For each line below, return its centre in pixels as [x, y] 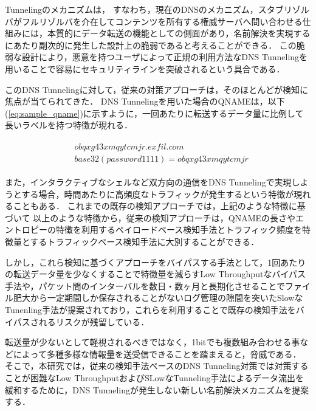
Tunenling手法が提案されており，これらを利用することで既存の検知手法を [150, 309]
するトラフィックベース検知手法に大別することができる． [145, 241]
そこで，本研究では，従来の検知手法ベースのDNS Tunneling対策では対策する [157, 366]
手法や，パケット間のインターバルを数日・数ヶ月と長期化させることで [145, 285]
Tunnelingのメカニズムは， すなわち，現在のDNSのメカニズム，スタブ [144, 9]
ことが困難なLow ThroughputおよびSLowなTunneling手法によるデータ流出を [154, 377]
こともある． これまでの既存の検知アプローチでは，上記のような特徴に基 [159, 206]
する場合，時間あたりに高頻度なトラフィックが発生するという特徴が [158, 194]
